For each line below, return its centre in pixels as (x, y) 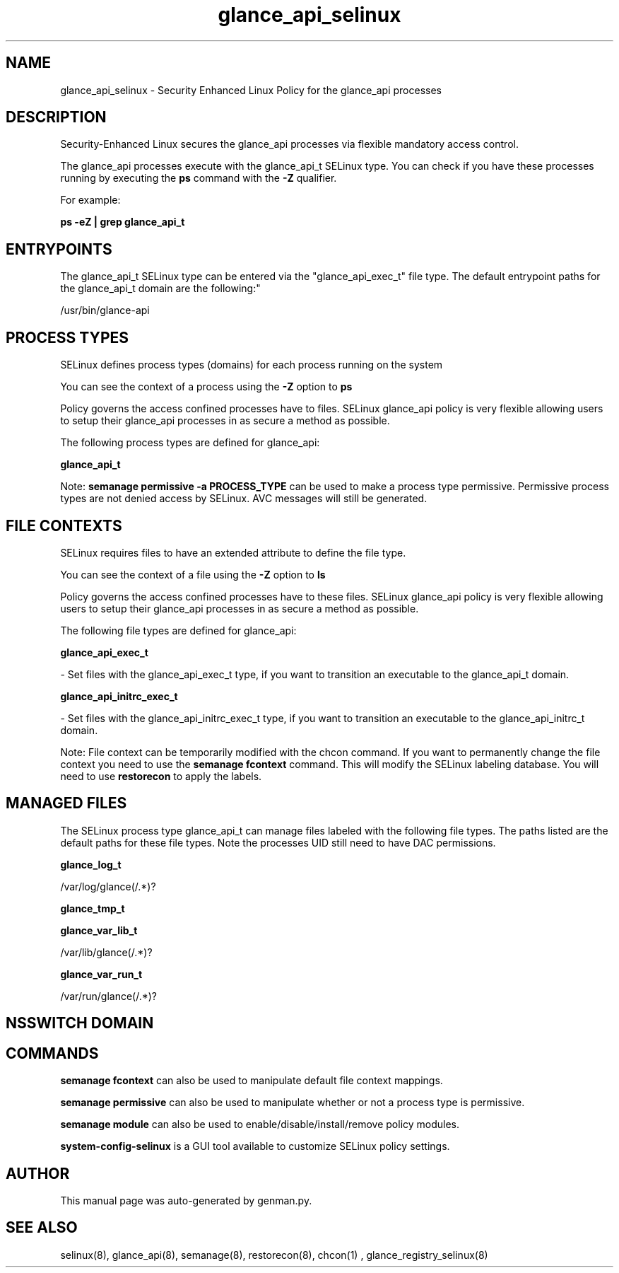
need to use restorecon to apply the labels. (161, 776)
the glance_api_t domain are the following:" (160, 289)
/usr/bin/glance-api (105, 310)
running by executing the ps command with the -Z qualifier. (199, 178)
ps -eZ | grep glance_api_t (123, 222)
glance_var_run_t (101, 974)
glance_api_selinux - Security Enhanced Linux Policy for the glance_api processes (251, 90)
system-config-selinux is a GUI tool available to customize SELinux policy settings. (255, 1146)
